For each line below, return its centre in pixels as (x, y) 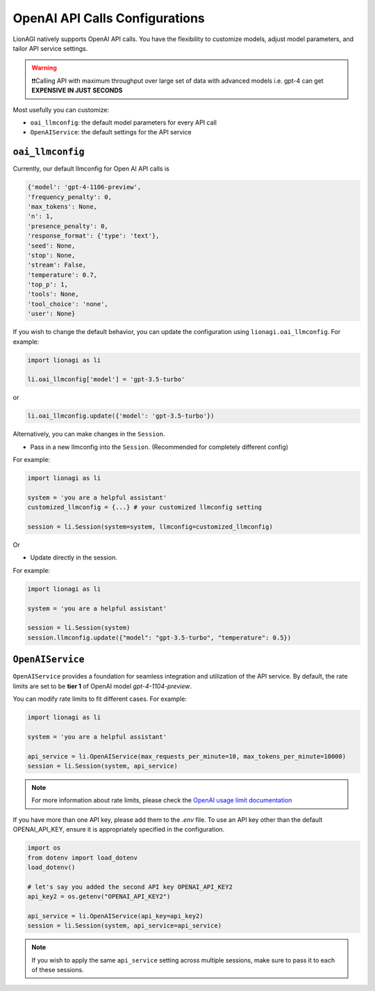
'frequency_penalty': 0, (70, 197)
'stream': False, (57, 265)
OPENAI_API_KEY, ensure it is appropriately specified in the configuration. (119, 830)
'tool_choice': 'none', (68, 304)
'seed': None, (51, 246)
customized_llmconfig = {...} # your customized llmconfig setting (145, 507)
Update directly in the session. (74, 557)
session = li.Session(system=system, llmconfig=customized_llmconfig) (150, 527)
